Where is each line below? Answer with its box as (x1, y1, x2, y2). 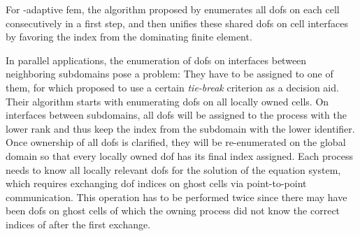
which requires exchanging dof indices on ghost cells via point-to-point (6, 176, 307, 191)
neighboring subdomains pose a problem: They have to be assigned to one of (6, 66, 333, 81)
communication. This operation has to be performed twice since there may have (6, 189, 347, 204)
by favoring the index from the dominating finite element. (6, 29, 252, 44)
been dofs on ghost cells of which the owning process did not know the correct (6, 203, 340, 218)
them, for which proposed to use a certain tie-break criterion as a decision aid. (6, 80, 339, 94)
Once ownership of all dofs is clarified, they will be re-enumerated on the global (6, 135, 346, 149)
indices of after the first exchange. (6, 216, 151, 231)
